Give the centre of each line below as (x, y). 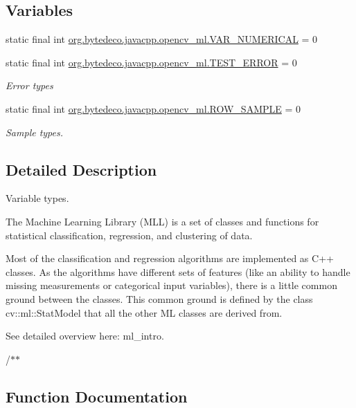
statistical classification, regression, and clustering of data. (129, 235)
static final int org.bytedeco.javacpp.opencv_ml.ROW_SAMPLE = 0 (153, 108)
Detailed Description (81, 169)
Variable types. (37, 198)
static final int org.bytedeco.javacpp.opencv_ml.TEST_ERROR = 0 (151, 62)
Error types (29, 85)
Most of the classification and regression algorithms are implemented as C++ (170, 258)
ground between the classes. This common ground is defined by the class (159, 298)
